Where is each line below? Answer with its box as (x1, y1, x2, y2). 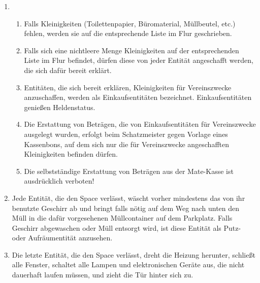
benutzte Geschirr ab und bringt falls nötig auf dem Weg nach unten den (12, 202, 240, 213)
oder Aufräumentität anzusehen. (12, 232, 113, 243)
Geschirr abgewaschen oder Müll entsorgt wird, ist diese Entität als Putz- (12, 222, 241, 233)
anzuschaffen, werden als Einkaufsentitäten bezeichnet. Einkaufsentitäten (24, 92, 252, 102)
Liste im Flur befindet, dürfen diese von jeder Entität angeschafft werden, (24, 55, 253, 65)
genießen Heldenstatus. (24, 101, 95, 112)
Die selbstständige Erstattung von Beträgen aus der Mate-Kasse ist (24, 165, 234, 176)
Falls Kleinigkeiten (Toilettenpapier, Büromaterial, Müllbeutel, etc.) (24, 18, 236, 28)
